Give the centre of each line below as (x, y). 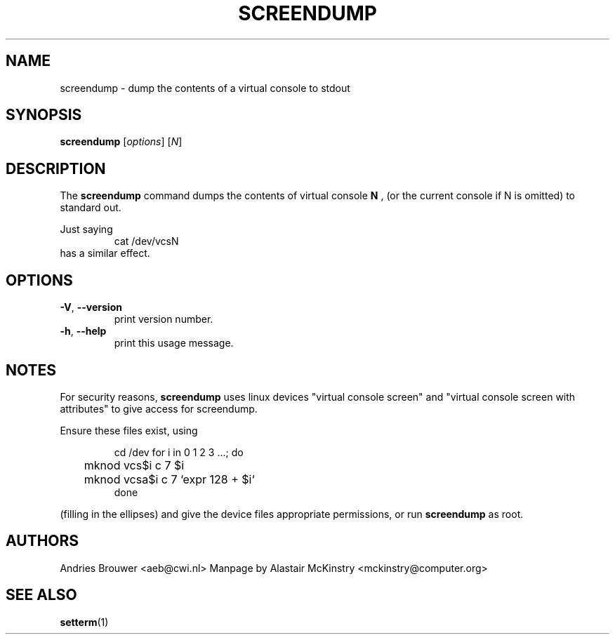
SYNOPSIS (44, 115)
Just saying (86, 229)
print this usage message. (174, 343)
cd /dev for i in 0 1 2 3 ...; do (179, 452)
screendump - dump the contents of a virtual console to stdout (205, 88)
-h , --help (83, 331)
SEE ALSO (41, 595)
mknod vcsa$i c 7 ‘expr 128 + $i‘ (169, 479)
